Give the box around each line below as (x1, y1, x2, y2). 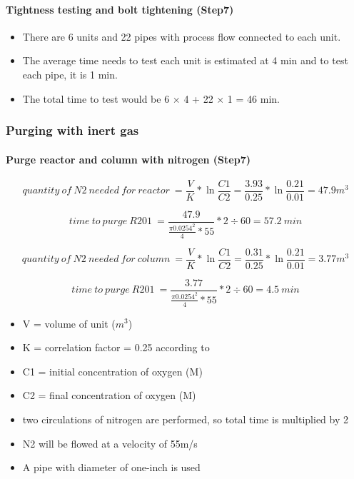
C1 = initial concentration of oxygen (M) (22, 363, 203, 378)
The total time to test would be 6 (22, 91, 170, 106)
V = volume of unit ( (22, 316, 116, 331)
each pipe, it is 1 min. (22, 66, 118, 81)
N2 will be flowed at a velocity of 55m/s (22, 435, 198, 450)
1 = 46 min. (227, 91, 280, 106)
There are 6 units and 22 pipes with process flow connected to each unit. (22, 29, 341, 44)
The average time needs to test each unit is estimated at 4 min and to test (22, 53, 348, 68)
